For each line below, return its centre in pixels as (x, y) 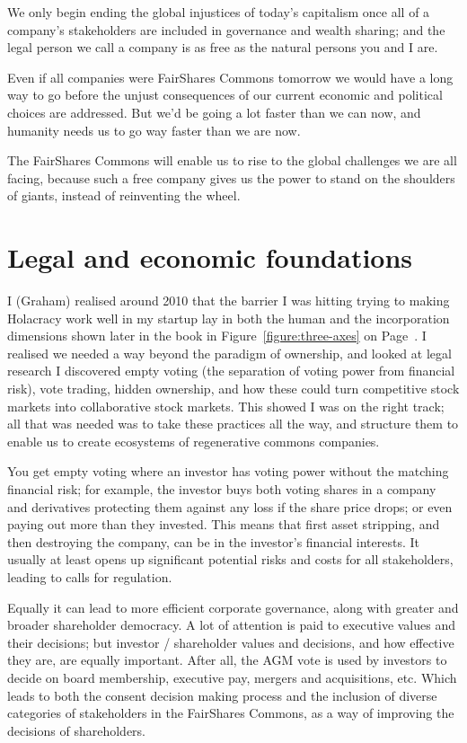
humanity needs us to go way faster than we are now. (154, 130)
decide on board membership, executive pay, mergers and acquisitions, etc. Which (232, 677)
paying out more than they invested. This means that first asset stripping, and (224, 524)
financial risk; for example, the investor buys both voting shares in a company (222, 489)
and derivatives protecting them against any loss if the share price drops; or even (230, 506)
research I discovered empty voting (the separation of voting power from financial (231, 371)
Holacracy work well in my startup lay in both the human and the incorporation (229, 318)
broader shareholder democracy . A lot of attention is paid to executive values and (231, 625)
